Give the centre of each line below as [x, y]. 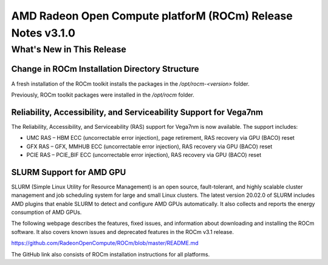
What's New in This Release [69, 49]
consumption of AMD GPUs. [46, 212]
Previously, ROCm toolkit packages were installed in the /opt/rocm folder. [103, 95]
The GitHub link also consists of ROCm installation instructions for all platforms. [111, 254]
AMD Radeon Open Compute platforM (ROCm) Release [152, 16]
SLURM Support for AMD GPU [69, 172]
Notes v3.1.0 [43, 33]
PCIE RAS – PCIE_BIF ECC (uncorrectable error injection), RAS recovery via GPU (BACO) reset [144, 154]
